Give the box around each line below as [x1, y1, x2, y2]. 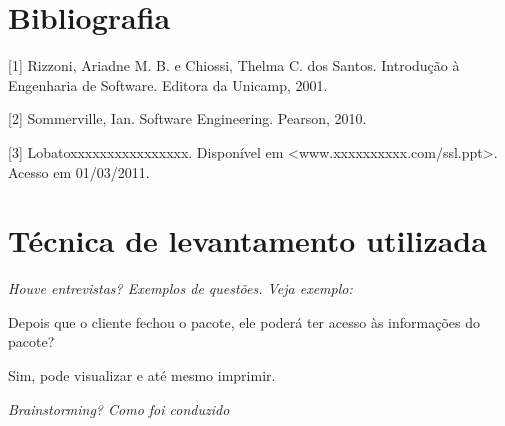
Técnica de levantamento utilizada [8, 220, 487, 261]
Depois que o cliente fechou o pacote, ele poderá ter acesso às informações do [8, 311, 480, 332]
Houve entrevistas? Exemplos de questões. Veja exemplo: [8, 278, 353, 299]
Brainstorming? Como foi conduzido [8, 398, 230, 419]
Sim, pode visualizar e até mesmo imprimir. [8, 365, 276, 385]
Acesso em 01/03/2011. [8, 161, 150, 182]
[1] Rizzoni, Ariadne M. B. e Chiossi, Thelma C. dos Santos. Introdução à [8, 55, 460, 76]
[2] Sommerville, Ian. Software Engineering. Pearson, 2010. [8, 108, 367, 129]
